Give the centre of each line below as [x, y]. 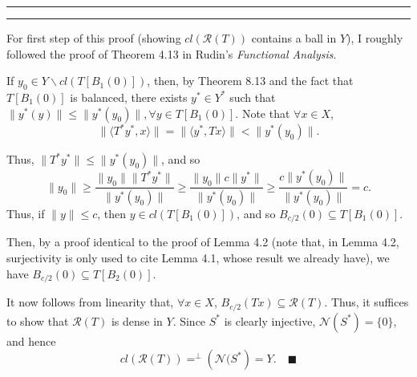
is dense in [137, 320]
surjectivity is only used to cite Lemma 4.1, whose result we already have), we [198, 257]
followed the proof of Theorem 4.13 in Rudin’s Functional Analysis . [172, 53]
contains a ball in [294, 38]
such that [253, 97]
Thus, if [26, 213]
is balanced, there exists [129, 97]
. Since [189, 320]
